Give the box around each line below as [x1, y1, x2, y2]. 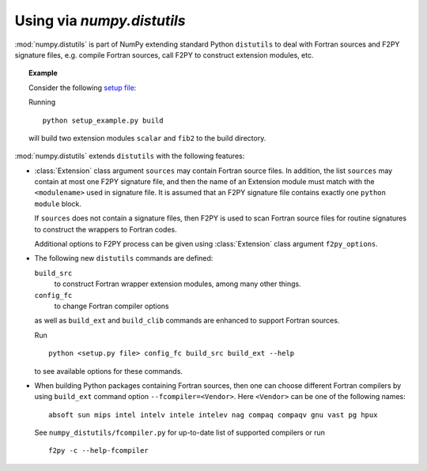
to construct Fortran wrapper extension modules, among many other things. [54, 279, 302, 288]
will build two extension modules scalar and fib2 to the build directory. [28, 133, 266, 142]
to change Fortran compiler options [54, 301, 169, 311]
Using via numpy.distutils [14, 12, 186, 29]
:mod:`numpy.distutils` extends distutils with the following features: [14, 151, 245, 161]
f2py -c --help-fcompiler [48, 447, 149, 455]
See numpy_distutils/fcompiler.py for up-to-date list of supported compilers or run [34, 428, 326, 438]
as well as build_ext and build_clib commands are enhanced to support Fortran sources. [34, 316, 340, 326]
